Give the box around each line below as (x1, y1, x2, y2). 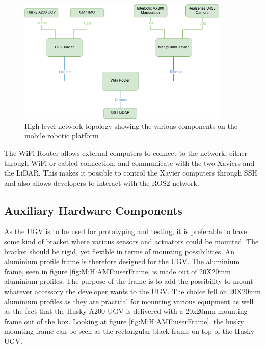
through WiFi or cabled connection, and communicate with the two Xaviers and (4, 157, 255, 168)
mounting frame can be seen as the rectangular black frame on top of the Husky (4, 326, 255, 336)
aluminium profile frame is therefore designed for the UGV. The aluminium (4, 256, 240, 267)
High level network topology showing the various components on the (24, 120, 237, 131)
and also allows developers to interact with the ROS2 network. (4, 177, 199, 188)
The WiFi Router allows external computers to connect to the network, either (4, 147, 248, 158)
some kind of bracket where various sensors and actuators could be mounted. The (4, 236, 259, 247)
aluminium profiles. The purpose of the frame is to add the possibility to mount (4, 276, 253, 286)
